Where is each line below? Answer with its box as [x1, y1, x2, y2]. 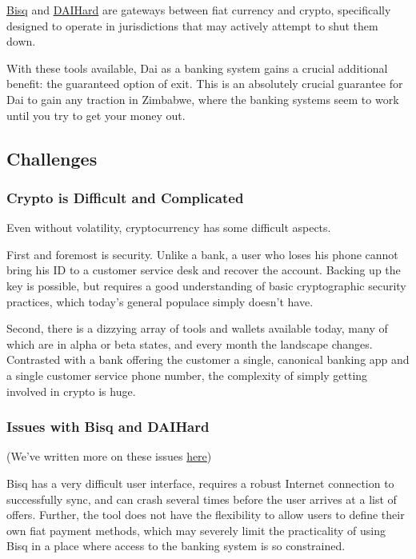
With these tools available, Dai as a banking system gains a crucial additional [6, 59, 388, 76]
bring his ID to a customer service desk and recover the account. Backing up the [6, 262, 401, 278]
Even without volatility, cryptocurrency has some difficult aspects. [6, 219, 331, 236]
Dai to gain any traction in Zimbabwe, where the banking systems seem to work [6, 90, 399, 107]
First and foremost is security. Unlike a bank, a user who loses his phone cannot [6, 246, 398, 262]
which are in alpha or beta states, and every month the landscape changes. [6, 335, 373, 352]
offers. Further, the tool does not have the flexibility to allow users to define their [6, 506, 405, 523]
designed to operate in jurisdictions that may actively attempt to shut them [6, 17, 378, 34]
